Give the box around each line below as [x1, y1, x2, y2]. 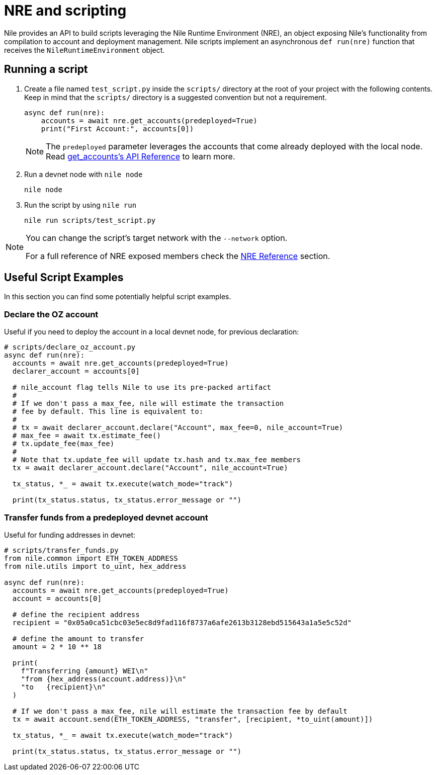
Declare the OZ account [4, 309, 99, 319]
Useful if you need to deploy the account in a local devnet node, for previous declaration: [4, 327, 299, 336]
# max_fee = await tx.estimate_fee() [12, 432, 161, 440]
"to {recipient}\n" [21, 682, 106, 691]
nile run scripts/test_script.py [24, 216, 156, 224]
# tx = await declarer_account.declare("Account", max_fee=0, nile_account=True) [12, 423, 343, 432]
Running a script [4, 63, 88, 76]
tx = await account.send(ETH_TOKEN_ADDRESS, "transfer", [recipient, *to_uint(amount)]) [12, 715, 373, 723]
